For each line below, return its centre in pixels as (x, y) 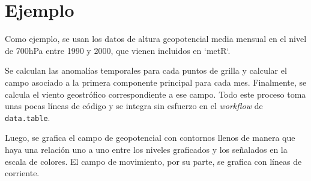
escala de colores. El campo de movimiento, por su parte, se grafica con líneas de (153, 161)
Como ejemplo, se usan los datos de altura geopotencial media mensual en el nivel (156, 39)
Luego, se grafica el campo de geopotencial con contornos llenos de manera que (150, 138)
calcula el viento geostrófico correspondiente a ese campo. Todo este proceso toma (155, 94)
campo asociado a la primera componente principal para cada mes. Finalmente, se (156, 82)
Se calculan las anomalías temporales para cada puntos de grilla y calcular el (146, 70)
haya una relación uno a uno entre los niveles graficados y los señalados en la (146, 149)
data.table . (28, 117)
